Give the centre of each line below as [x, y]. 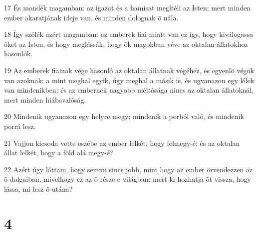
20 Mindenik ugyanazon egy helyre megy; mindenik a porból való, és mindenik [124, 116]
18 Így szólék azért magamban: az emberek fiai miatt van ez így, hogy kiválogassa [129, 34]
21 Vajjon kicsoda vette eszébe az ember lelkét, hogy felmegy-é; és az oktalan [122, 143]
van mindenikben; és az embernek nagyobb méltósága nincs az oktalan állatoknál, [129, 90]
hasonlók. [18, 54]
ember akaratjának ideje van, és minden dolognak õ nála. [91, 17]
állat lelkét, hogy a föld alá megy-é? [59, 153]
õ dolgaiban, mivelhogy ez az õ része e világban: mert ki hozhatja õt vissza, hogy [128, 179]
